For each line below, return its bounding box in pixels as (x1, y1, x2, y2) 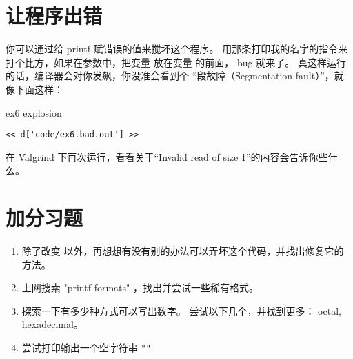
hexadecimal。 (21, 317, 83, 331)
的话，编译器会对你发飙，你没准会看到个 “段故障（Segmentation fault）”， (6, 68, 334, 83)
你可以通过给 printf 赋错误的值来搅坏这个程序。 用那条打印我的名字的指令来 (6, 41, 348, 56)
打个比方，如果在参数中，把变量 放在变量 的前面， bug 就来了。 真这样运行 (6, 55, 346, 69)
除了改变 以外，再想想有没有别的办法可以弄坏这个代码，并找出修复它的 (21, 244, 344, 258)
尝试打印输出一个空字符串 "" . (21, 340, 154, 355)
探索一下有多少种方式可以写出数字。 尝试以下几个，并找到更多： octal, (21, 303, 341, 318)
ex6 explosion (6, 105, 62, 119)
